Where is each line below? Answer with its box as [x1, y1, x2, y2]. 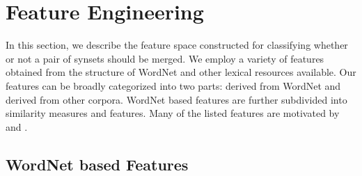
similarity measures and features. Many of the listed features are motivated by [6, 106, 340, 120]
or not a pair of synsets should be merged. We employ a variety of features [6, 51, 324, 65]
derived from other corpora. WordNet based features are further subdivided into [6, 92, 347, 106]
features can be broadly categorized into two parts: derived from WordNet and [6, 78, 341, 93]
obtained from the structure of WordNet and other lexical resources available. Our [6, 65, 356, 79]
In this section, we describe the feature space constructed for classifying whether [6, 38, 348, 52]
